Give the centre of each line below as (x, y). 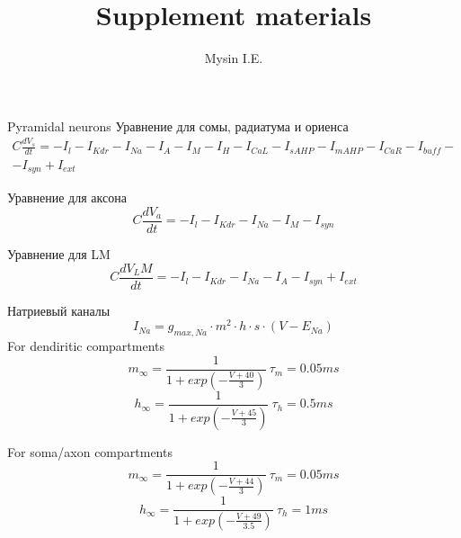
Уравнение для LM (59, 254)
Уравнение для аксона (67, 197)
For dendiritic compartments (86, 346)
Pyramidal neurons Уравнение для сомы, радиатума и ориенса (178, 126)
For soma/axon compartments (90, 451)
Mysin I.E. (234, 58)
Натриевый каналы (59, 310)
